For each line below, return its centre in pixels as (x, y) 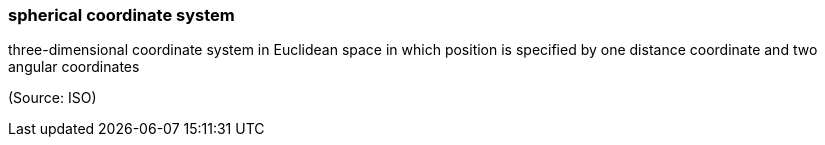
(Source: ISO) (52, 98)
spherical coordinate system (121, 15)
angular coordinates (74, 67)
